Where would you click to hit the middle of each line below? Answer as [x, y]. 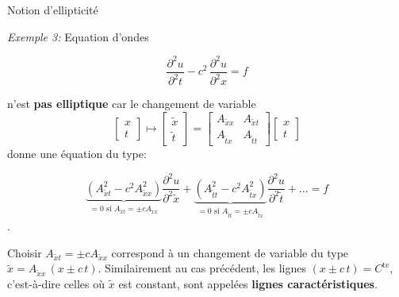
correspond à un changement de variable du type [230, 252]
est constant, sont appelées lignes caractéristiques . [248, 284]
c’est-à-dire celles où [56, 284]
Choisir [25, 252]
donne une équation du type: [77, 154]
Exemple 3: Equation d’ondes [78, 36]
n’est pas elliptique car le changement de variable [132, 104]
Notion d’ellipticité [53, 10]
